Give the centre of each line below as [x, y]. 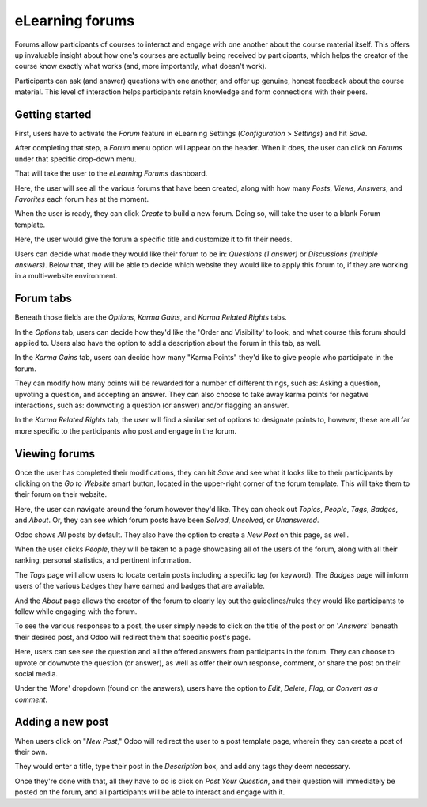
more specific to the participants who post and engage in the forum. [126, 430]
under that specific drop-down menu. [76, 159]
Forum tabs [43, 299]
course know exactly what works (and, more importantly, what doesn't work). [141, 66]
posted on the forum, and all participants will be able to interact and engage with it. [149, 792]
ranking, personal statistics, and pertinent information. [103, 560]
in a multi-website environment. [66, 276]
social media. [36, 673]
